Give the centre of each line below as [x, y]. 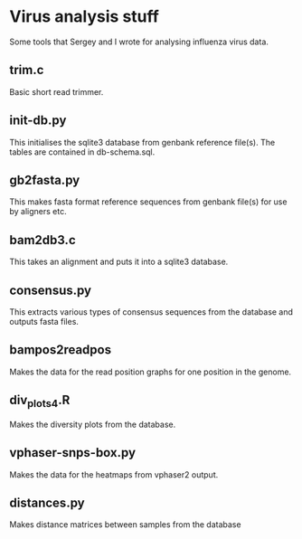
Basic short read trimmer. [57, 91]
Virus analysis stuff [85, 17]
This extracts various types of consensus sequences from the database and [151, 312]
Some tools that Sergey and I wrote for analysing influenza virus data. [139, 42]
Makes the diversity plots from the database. [93, 424]
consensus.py [51, 290]
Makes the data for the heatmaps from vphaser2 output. [114, 474]
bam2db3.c [42, 240]
